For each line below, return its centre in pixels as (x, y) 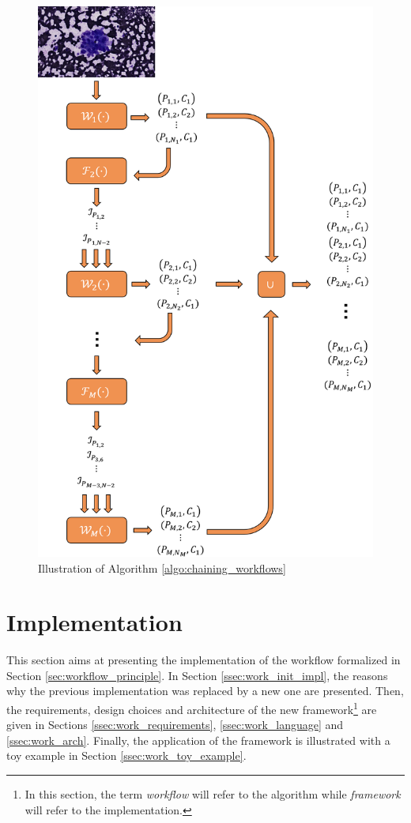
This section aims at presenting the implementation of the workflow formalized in (204, 660)
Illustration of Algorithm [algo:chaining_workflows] (162, 567)
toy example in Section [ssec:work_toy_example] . (126, 755)
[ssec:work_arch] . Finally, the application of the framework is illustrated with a (198, 740)
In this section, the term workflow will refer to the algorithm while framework (213, 794)
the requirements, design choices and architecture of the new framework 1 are (192, 708)
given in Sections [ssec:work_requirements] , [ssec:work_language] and (175, 725)
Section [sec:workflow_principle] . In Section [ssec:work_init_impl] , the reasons (197, 675)
